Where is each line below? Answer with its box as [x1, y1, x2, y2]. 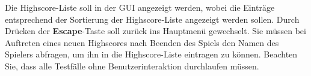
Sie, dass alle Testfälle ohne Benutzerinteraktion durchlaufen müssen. [5, 59, 259, 72]
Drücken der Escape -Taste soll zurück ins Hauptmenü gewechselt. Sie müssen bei [5, 25, 306, 37]
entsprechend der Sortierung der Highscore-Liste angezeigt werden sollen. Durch [5, 13, 300, 25]
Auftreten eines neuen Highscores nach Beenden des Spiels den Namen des [5, 36, 279, 48]
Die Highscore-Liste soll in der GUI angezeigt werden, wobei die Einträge [5, 1, 275, 13]
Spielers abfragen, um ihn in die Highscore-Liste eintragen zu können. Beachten [5, 48, 298, 60]
